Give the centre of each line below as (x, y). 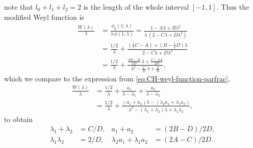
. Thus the (233, 7)
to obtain (19, 119)
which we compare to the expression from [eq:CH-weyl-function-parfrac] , (117, 78)
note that (19, 7)
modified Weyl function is (44, 17)
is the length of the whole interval (136, 7)
